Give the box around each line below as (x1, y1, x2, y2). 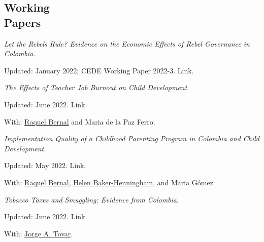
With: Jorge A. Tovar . (4, 228, 73, 238)
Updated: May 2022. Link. (4, 160, 86, 171)
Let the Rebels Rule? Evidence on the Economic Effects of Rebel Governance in (4, 38, 250, 49)
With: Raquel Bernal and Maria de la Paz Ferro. (4, 116, 155, 127)
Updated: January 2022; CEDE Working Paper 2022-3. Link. (4, 65, 194, 75)
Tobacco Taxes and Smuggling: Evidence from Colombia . (4, 194, 179, 205)
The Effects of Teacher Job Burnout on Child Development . (4, 82, 189, 93)
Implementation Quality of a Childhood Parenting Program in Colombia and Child (4, 133, 260, 144)
